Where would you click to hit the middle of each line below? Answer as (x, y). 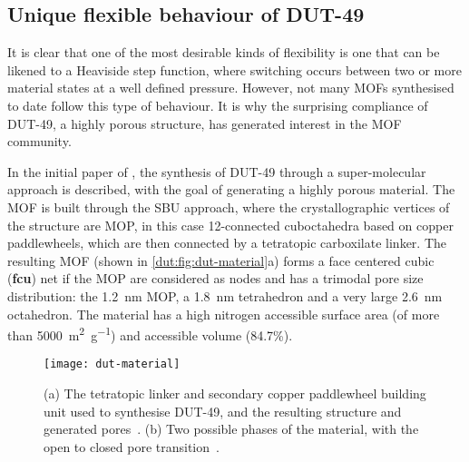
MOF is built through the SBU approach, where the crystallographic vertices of (229, 206)
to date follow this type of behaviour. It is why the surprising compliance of (218, 105)
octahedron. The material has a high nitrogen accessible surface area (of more (224, 314)
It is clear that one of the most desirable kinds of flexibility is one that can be (224, 52)
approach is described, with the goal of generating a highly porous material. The (231, 189)
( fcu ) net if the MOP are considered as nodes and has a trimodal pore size (215, 278)
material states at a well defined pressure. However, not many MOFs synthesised (231, 88)
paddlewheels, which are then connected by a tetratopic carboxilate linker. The (227, 243)
